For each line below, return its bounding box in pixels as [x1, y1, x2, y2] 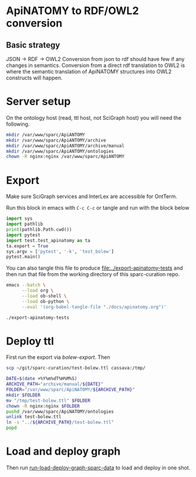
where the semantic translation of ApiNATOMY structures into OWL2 [6, 68, 172, 75]
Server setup [6, 95, 71, 108]
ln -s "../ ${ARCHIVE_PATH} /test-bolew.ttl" [6, 419, 114, 425]
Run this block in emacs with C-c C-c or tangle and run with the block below [6, 204, 190, 211]
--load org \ [21, 288, 54, 294]
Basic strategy [6, 40, 60, 50]
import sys [6, 216, 33, 221]
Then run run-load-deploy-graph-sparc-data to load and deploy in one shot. [6, 464, 191, 471]
